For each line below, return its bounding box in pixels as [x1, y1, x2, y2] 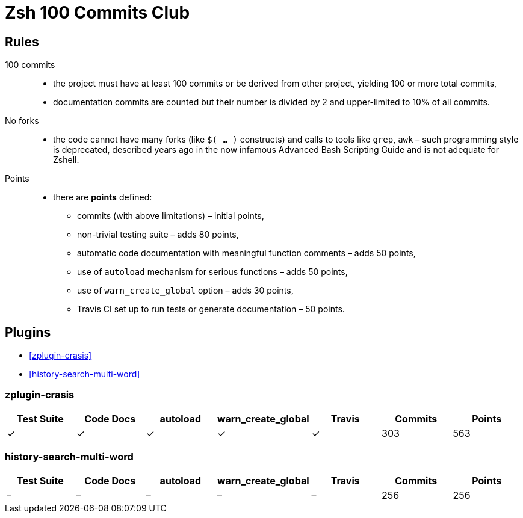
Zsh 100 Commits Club [5, 2, 190, 23]
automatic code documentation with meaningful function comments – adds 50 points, [77, 248, 416, 259]
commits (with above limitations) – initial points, [77, 211, 264, 221]
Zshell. [53, 155, 79, 165]
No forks [5, 116, 39, 126]
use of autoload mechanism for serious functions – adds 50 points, [77, 267, 348, 277]
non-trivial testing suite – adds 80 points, [77, 229, 239, 240]
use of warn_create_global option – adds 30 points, [77, 285, 294, 296]
